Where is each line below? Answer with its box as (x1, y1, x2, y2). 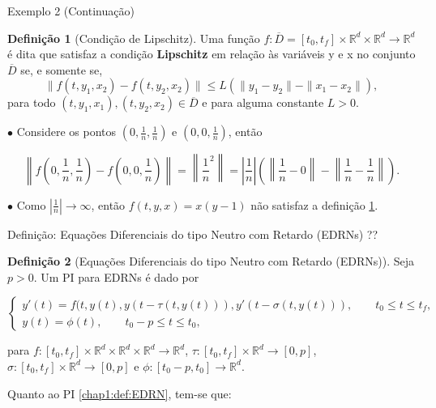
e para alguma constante (202, 94, 324, 111)
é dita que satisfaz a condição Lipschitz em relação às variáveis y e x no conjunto (7, 45, 416, 62)
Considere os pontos (16, 123, 117, 140)
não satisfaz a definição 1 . (250, 196, 378, 213)
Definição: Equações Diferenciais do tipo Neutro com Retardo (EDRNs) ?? (7, 225, 378, 242)
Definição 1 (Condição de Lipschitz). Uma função (7, 29, 260, 46)
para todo (7, 94, 56, 111)
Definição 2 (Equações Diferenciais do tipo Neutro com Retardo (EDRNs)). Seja (7, 253, 414, 270)
